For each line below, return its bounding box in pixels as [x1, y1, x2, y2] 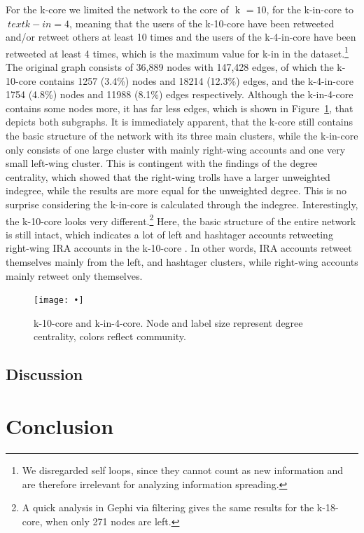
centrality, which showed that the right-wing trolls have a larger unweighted [6, 169, 330, 184]
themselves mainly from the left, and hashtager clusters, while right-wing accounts [6, 255, 358, 269]
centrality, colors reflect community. [34, 329, 186, 344]
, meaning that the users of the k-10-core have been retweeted [69, 15, 335, 30]
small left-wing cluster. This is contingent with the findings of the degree [6, 156, 318, 170]
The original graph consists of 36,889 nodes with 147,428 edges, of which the [6, 60, 334, 74]
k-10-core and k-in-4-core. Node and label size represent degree [34, 315, 303, 330]
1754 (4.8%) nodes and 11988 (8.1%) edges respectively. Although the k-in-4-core [6, 87, 353, 102]
